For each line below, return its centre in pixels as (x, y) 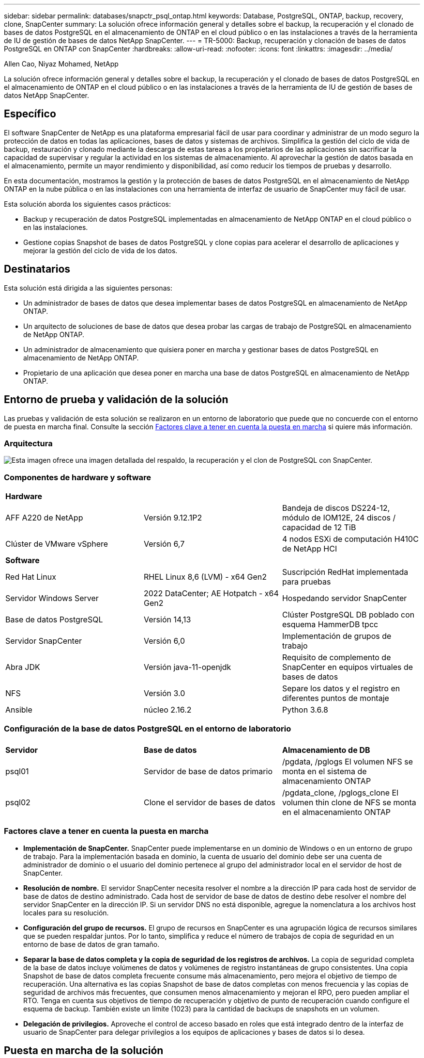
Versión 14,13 (167, 620)
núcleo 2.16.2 (167, 710)
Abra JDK (23, 667)
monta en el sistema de (324, 771)
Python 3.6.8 (305, 710)
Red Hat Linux (31, 577)
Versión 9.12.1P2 (173, 518)
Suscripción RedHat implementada (345, 572)
